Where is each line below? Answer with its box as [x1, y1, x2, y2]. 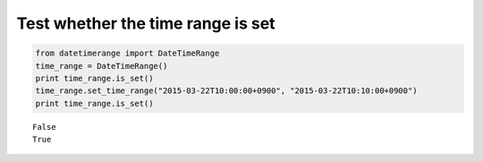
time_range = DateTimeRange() [35, 61, 168, 71]
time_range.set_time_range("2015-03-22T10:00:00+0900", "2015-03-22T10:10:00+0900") [35, 86, 418, 96]
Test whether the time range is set [16, 13, 276, 33]
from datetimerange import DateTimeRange [35, 48, 220, 58]
